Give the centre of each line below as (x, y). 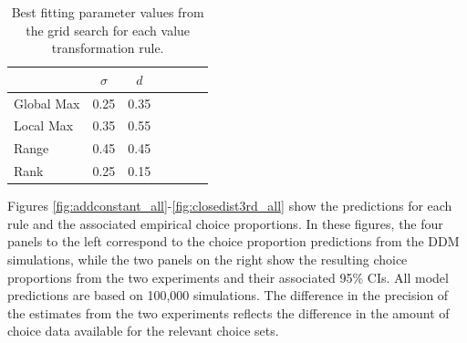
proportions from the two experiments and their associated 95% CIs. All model (228, 277)
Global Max (47, 103)
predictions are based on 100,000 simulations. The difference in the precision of (228, 295)
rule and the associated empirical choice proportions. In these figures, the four (225, 223)
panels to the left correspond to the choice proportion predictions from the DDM (233, 241)
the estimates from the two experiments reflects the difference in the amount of (228, 312)
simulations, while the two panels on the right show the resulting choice (208, 260)
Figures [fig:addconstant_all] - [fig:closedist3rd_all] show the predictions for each (230, 206)
